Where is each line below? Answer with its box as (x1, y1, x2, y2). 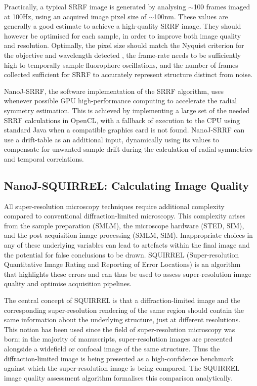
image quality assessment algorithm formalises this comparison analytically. (4, 372, 232, 383)
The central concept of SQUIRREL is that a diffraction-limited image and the (4, 295, 241, 305)
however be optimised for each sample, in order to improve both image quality (4, 30, 241, 41)
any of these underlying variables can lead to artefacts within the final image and (4, 240, 250, 250)
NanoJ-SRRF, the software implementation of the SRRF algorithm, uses (4, 86, 224, 96)
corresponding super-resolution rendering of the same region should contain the (4, 304, 244, 315)
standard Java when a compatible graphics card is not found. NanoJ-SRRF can (4, 125, 245, 135)
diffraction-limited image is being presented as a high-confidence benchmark (4, 353, 234, 363)
